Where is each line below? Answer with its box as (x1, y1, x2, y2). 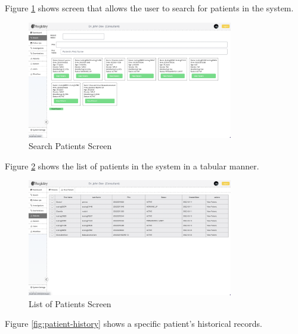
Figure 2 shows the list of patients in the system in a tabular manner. (5, 159, 259, 172)
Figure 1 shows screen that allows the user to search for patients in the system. (5, 2, 294, 14)
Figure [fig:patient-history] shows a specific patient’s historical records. (5, 317, 262, 330)
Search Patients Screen (29, 140, 112, 152)
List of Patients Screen (29, 297, 111, 310)
